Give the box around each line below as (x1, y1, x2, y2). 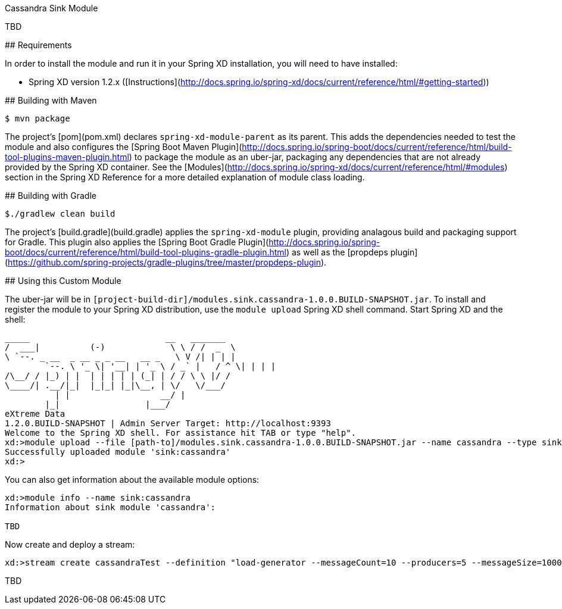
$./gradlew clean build (5, 209, 115, 218)
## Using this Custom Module (5, 276, 121, 286)
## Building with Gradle (5, 190, 96, 201)
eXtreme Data (5, 409, 65, 419)
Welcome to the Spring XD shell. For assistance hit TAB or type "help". (5, 428, 357, 438)
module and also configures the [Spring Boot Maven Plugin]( (5, 142, 242, 152)
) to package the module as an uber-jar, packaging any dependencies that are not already (129, 152, 481, 162)
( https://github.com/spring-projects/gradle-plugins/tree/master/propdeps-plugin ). (5, 257, 327, 267)
